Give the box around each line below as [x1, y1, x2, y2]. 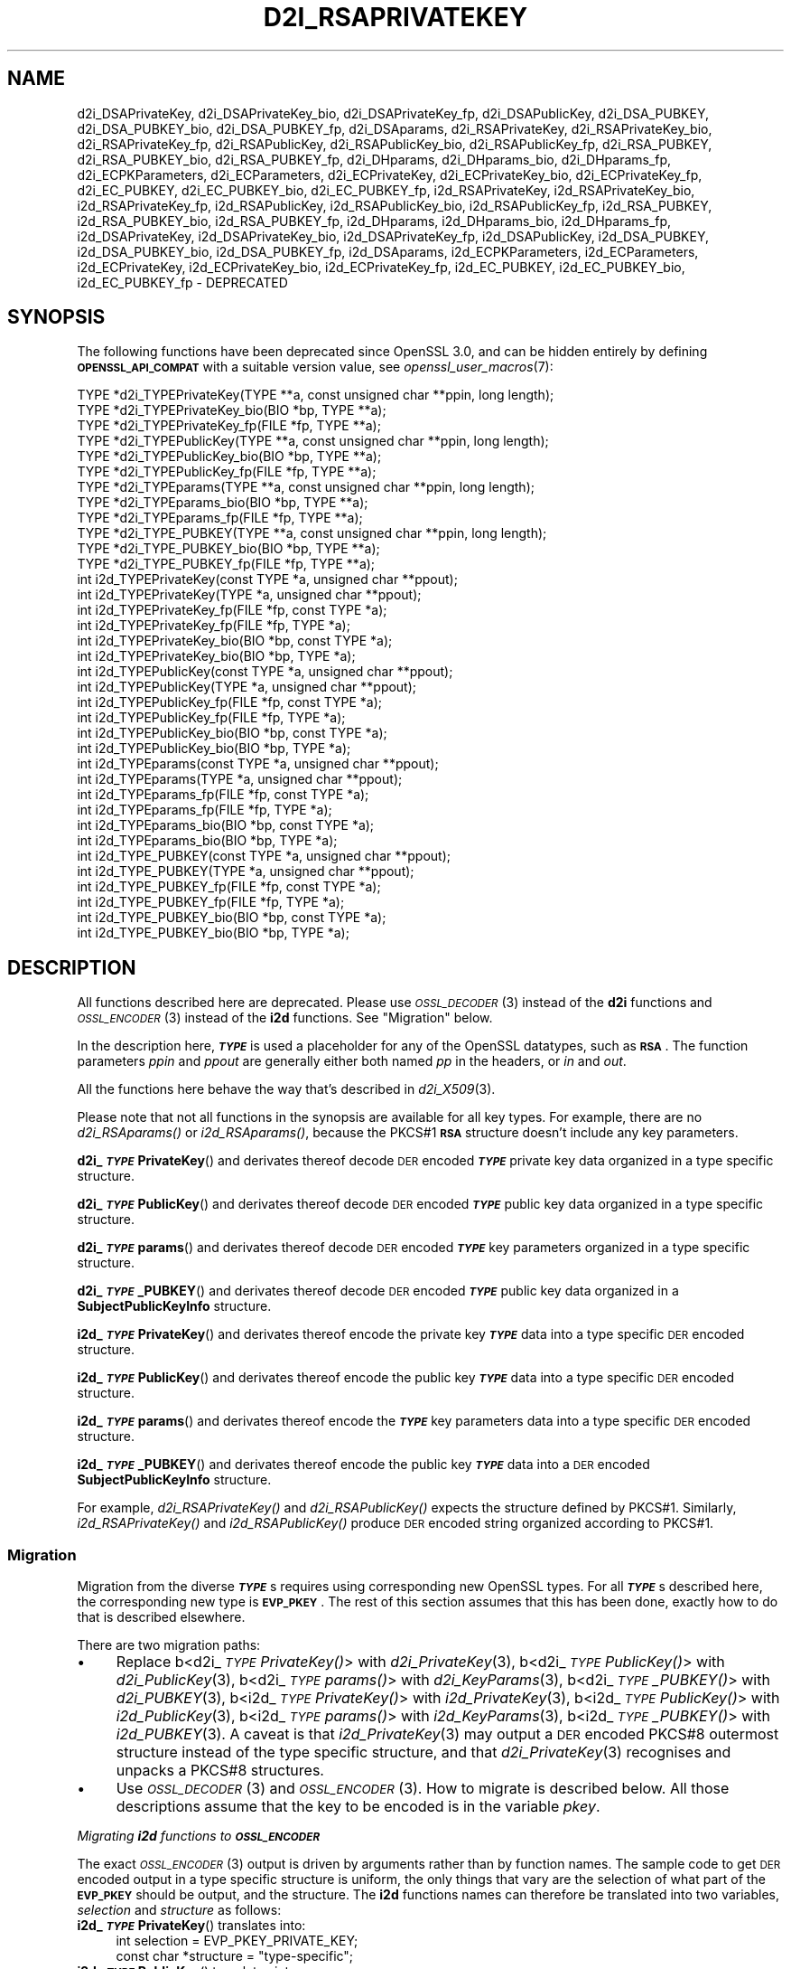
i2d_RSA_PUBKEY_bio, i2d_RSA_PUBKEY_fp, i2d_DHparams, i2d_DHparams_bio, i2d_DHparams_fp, [77, 212, 672, 229]
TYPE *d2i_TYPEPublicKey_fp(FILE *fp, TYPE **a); [77, 464, 377, 480]
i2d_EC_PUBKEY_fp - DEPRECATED [77, 274, 288, 290]
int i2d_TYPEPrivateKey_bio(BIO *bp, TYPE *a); [77, 648, 356, 664]
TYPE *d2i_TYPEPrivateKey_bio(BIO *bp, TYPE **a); [77, 402, 386, 419]
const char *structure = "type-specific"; [116, 1948, 354, 1964]
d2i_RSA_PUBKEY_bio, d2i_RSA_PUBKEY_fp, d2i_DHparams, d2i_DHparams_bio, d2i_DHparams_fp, [77, 151, 672, 167]
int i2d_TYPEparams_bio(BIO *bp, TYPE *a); [77, 833, 338, 849]
